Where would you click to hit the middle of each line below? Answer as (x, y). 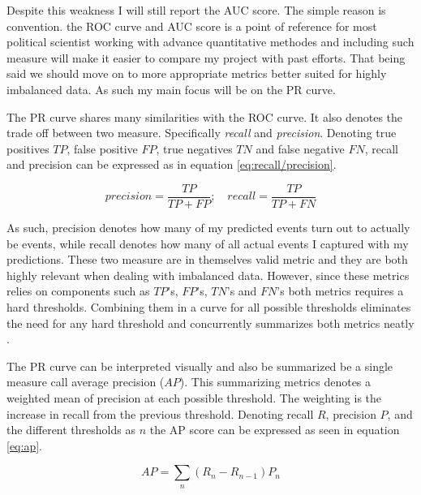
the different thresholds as (71, 430)
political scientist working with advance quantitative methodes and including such (210, 42)
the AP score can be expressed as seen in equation (275, 430)
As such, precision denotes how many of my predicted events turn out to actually (208, 227)
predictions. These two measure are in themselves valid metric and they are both (207, 259)
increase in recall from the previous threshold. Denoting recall (160, 413)
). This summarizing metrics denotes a (275, 382)
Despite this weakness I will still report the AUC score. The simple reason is (196, 10)
